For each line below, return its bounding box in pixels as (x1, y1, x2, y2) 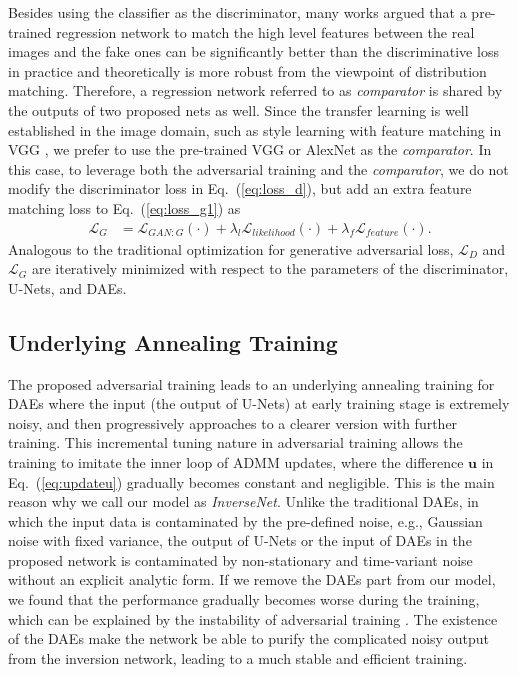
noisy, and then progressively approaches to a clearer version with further (8, 412, 458, 433)
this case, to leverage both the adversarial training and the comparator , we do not (8, 158, 509, 179)
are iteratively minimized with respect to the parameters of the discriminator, (31, 258, 509, 279)
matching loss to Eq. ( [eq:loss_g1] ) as (8, 197, 241, 218)
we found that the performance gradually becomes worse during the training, (8, 589, 480, 610)
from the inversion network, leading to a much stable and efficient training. (8, 647, 468, 668)
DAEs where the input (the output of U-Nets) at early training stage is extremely (8, 393, 510, 414)
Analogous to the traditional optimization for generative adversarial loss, (8, 238, 454, 259)
